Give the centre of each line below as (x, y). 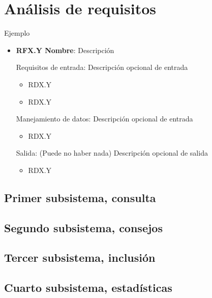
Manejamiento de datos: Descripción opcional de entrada (104, 119)
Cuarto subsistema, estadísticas (88, 288)
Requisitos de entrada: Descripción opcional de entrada (102, 67)
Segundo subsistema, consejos (83, 227)
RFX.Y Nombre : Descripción (65, 50)
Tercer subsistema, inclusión (80, 257)
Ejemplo (17, 33)
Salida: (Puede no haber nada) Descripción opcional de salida (112, 153)
